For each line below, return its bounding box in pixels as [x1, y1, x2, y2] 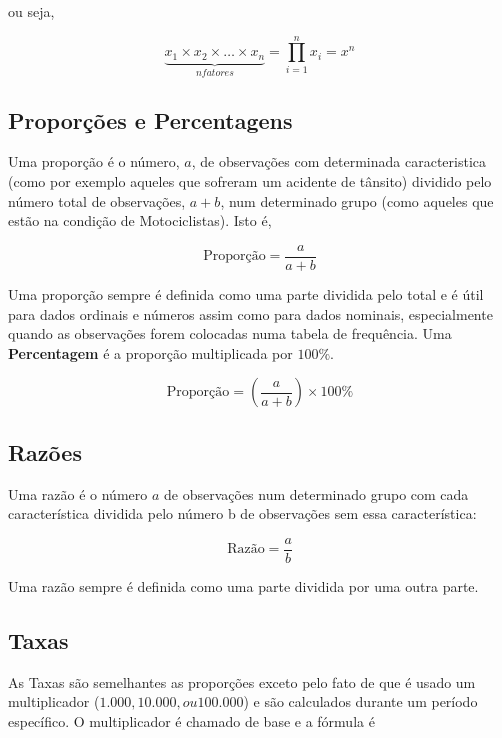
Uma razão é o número [8, 483, 148, 504]
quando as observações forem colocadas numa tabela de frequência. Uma [8, 323, 452, 344]
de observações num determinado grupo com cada [164, 483, 469, 504]
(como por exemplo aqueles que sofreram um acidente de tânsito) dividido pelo [8, 171, 492, 192]
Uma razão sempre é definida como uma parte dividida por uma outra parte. [8, 575, 479, 596]
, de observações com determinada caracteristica [191, 151, 487, 172]
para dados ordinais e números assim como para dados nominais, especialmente [8, 303, 493, 324]
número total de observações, [8, 190, 186, 211]
